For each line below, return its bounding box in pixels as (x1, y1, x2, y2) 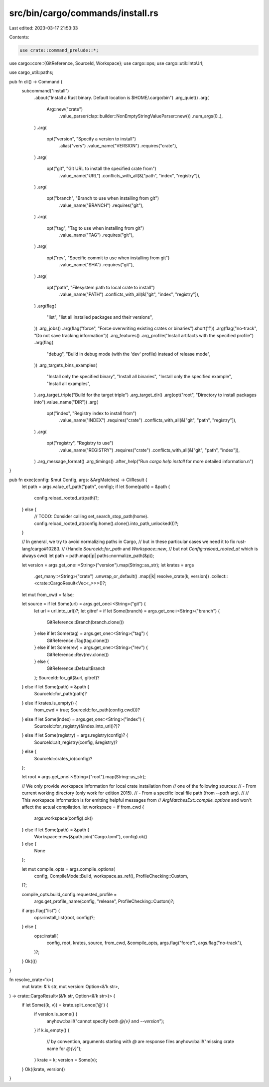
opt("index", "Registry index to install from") (46, 410, 137, 416)
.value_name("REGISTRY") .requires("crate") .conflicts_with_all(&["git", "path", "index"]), (59, 447, 240, 453)
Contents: (9, 34, 29, 40)
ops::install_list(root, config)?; (34, 915, 95, 921)
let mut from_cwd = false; (21, 591, 74, 597)
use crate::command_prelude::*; (19, 47, 99, 53)
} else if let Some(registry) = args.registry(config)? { (21, 732, 129, 738)
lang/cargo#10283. (21, 545, 61, 551)
